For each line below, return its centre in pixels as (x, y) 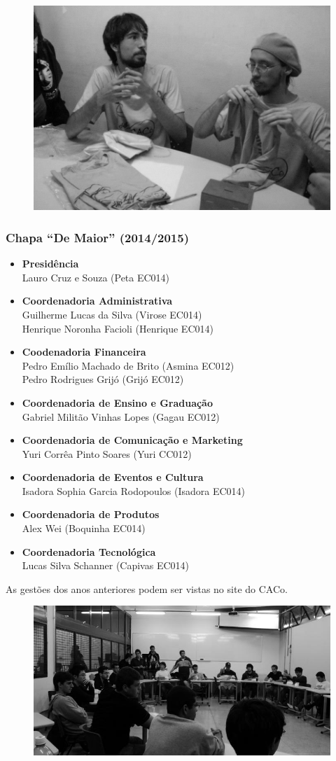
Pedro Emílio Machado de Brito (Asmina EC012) (128, 365)
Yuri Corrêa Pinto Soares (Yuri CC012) (107, 453)
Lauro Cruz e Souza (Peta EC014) (96, 277)
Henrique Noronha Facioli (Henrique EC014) (118, 328)
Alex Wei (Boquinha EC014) (84, 528)
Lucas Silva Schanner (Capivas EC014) (105, 565)
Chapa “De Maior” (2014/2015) (97, 237)
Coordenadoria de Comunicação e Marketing (132, 440)
